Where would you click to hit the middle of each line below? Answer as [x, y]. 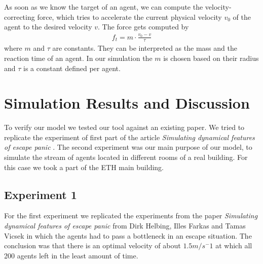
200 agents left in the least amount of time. [71, 255]
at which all [234, 245]
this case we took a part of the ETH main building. [84, 167]
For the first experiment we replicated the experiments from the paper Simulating [131, 216]
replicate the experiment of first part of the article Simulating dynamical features [129, 137]
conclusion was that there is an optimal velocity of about [92, 245]
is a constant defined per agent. [72, 68]
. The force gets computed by [143, 27]
